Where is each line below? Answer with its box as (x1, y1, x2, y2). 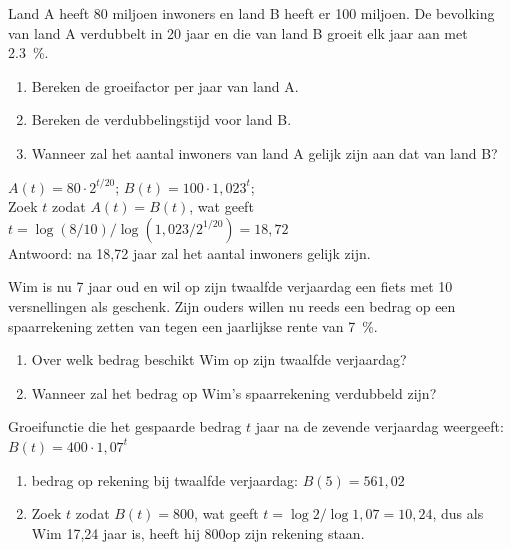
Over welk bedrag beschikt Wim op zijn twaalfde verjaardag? (31, 349, 407, 370)
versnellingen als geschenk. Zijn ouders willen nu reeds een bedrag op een (8, 295, 456, 316)
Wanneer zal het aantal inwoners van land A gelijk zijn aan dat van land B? (31, 142, 498, 163)
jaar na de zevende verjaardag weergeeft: (255, 416, 504, 437)
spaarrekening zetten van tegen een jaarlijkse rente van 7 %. (8, 315, 378, 336)
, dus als (432, 503, 484, 524)
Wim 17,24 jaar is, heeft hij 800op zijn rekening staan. (31, 522, 365, 543)
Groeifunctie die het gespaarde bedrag (8, 416, 242, 437)
